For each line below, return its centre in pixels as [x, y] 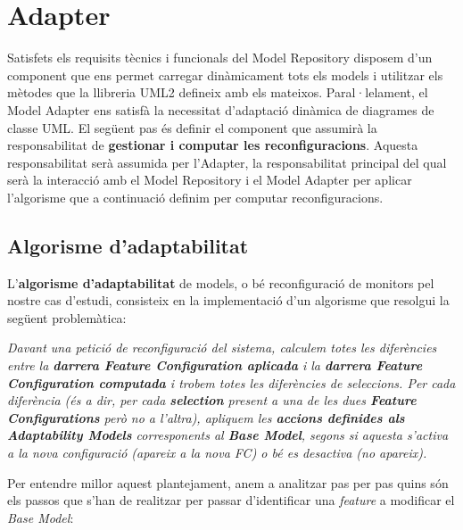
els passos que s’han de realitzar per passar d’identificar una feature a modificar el [231, 500]
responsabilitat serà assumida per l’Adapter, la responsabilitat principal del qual [227, 162]
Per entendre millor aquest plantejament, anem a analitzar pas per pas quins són [228, 482]
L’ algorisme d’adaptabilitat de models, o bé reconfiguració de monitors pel [221, 282]
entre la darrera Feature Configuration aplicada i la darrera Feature [215, 365]
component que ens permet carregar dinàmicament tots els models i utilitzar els [225, 75]
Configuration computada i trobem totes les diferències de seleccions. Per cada [231, 382]
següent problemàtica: [67, 317]
